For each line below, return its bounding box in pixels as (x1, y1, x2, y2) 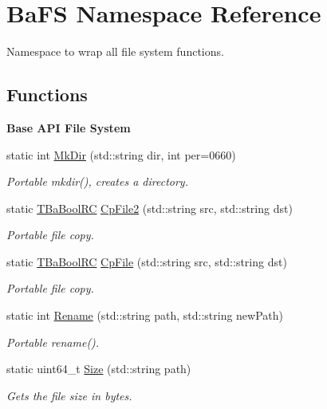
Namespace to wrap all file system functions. (6, 43, 224, 60)
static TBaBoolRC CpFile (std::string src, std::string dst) (6, 253, 287, 269)
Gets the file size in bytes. (6, 387, 132, 403)
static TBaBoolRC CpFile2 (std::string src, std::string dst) (6, 199, 293, 216)
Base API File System (6, 119, 131, 136)
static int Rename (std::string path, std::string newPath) (6, 307, 284, 324)
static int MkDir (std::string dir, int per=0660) (6, 146, 236, 163)
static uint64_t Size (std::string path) (6, 360, 191, 377)
